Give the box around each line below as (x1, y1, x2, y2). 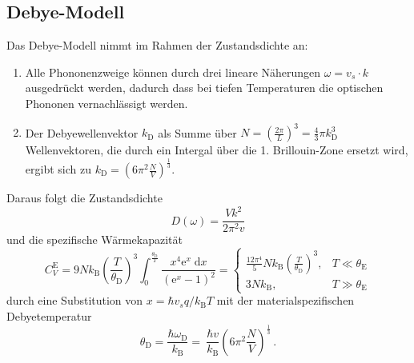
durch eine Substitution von (6, 292, 143, 309)
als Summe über (158, 124, 237, 141)
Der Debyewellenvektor (25, 124, 139, 141)
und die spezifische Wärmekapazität (6, 231, 183, 248)
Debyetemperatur (6, 307, 92, 324)
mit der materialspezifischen (216, 292, 355, 309)
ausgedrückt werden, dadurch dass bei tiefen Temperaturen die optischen (25, 79, 384, 96)
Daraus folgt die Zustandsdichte (6, 189, 163, 206)
